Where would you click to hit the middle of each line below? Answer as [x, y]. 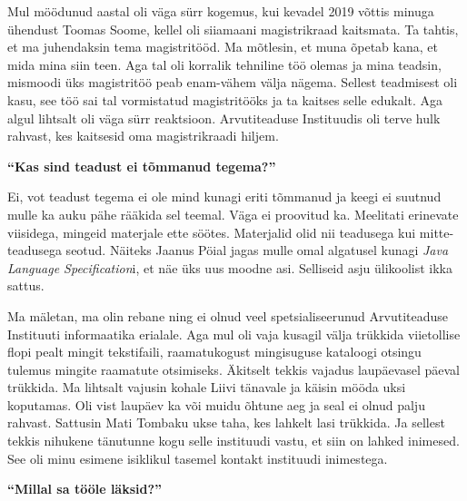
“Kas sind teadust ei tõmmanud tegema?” [142, 166]
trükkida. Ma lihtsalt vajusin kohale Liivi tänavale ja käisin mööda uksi [207, 387]
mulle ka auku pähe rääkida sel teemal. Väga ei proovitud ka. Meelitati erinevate [233, 214]
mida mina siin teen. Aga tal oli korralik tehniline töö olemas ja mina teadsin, [224, 64]
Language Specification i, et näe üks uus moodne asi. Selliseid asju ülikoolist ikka [230, 267]
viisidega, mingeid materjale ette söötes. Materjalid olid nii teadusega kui [212, 232]
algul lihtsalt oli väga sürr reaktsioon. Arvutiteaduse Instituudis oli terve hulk [224, 118]
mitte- [437, 232]
